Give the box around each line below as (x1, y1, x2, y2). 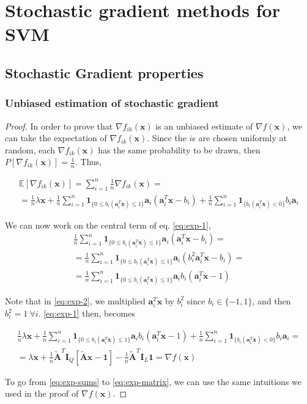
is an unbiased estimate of (155, 119, 253, 132)
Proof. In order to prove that (5, 119, 113, 132)
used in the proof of (5, 387, 79, 400)
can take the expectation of (5, 131, 107, 144)
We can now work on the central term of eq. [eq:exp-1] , (5, 218, 211, 231)
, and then (252, 294, 291, 307)
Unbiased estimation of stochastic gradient (5, 95, 219, 111)
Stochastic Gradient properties (5, 63, 204, 82)
